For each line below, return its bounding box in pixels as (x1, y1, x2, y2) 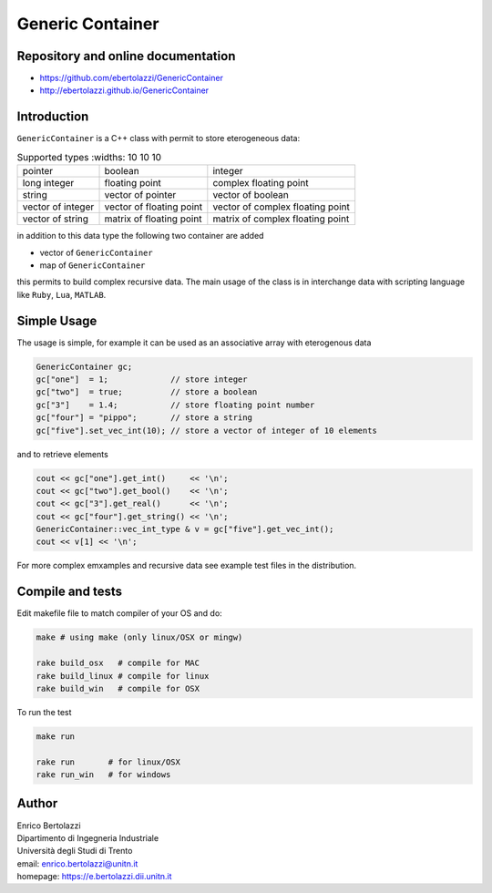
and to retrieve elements (16, 448, 108, 459)
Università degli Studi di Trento (16, 846, 133, 857)
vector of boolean (212, 189, 289, 201)
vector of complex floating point (212, 200, 350, 213)
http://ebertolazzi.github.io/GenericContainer (39, 85, 210, 96)
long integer (22, 177, 75, 190)
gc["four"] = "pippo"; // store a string (36, 413, 252, 423)
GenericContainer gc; (36, 361, 133, 372)
